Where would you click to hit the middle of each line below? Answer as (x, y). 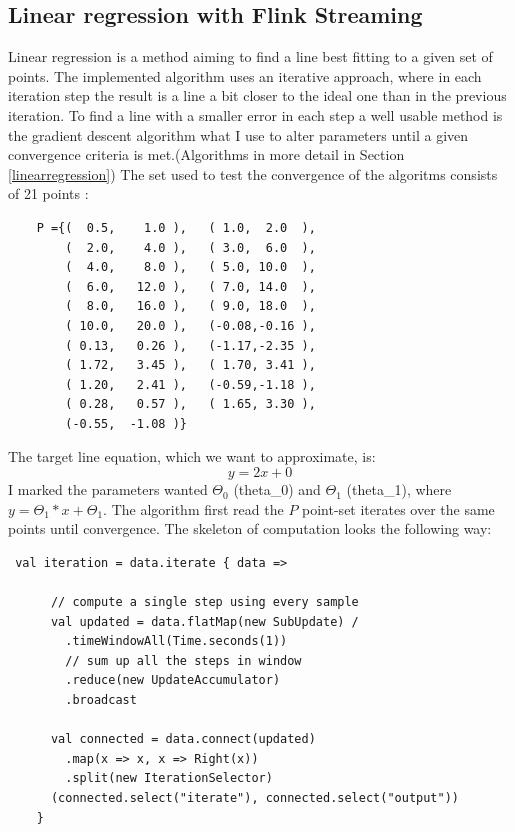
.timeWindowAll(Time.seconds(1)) (176, 641)
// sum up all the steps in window (183, 660)
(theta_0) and (277, 489)
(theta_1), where (399, 489)
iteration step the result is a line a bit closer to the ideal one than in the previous (257, 95)
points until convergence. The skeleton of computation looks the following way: (250, 528)
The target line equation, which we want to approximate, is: (192, 456)
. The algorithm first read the (193, 508)
